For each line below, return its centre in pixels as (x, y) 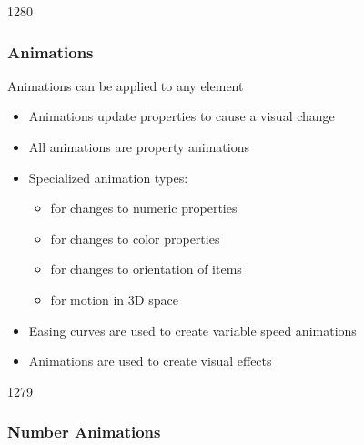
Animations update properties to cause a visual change (182, 116)
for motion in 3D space (114, 299)
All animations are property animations (139, 147)
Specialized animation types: (108, 177)
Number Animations (84, 432)
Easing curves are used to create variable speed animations (192, 330)
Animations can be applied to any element (126, 85)
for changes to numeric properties (144, 208)
